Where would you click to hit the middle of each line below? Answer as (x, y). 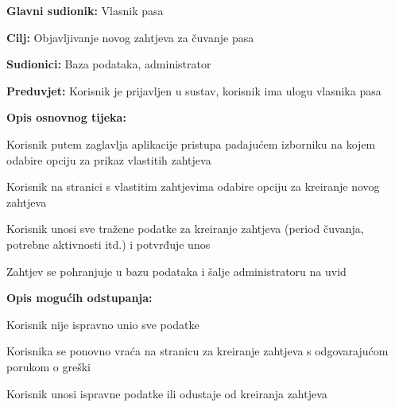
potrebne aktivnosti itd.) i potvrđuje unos (108, 244)
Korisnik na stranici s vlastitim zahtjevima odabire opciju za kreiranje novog (193, 186)
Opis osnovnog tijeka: (66, 117)
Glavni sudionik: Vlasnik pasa (85, 10)
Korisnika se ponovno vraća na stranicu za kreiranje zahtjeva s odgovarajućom (197, 351)
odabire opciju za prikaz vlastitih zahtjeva (109, 159)
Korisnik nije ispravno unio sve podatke (103, 324)
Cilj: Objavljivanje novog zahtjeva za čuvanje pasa (130, 37)
